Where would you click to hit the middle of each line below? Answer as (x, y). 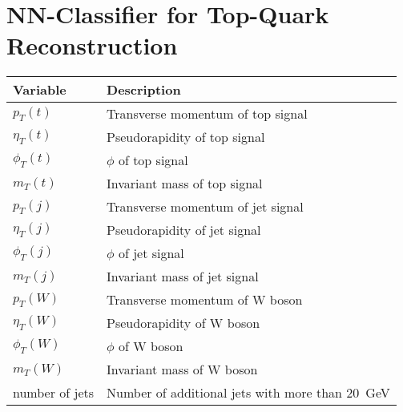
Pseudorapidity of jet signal (184, 230)
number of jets (54, 393)
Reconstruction (92, 45)
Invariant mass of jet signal (183, 277)
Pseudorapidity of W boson (183, 323)
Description (144, 90)
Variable (40, 90)
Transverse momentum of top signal (207, 114)
